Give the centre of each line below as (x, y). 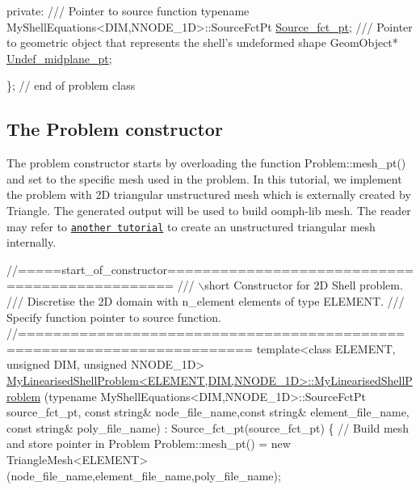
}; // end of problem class (71, 85)
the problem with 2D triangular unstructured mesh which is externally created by (209, 194)
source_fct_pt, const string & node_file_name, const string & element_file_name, (208, 412)
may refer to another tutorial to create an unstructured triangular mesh (191, 226)
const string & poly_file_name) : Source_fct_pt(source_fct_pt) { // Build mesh (208, 427)
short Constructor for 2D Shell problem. (304, 285)
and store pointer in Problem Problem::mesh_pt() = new (149, 444)
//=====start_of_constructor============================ (210, 269)
